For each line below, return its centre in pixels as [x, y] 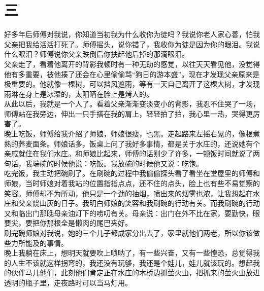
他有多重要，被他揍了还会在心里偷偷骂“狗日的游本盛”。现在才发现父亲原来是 [132, 74]
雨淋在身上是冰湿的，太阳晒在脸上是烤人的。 [79, 94]
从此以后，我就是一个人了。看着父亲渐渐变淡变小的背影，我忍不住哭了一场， [132, 104]
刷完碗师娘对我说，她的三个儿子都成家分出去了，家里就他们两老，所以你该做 [132, 233]
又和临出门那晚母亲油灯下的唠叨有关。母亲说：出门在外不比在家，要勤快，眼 [132, 213]
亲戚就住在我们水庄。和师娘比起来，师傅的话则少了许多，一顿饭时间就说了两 [132, 153]
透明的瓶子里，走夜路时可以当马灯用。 [68, 282]
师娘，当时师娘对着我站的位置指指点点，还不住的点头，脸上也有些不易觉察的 [132, 183]
